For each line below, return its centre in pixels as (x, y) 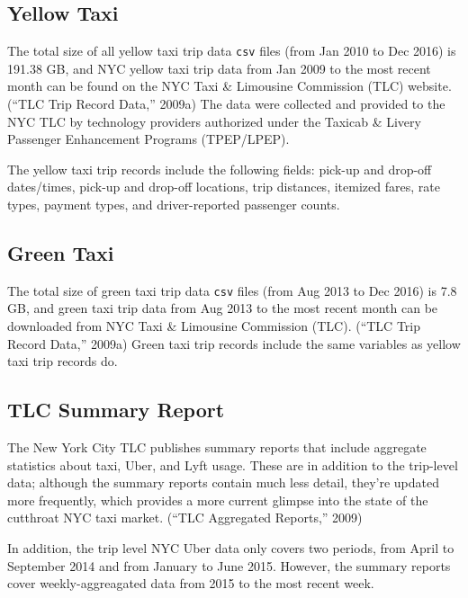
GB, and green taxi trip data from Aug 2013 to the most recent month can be (223, 308)
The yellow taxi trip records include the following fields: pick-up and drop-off (220, 169)
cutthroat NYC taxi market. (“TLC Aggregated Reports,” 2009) (185, 518)
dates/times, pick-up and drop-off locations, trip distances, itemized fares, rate (224, 187)
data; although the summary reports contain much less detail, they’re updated (223, 482)
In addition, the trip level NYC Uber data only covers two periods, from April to (231, 548)
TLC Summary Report (116, 410)
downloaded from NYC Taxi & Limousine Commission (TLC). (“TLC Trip (214, 326)
